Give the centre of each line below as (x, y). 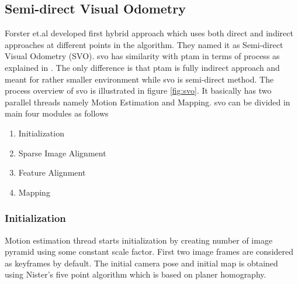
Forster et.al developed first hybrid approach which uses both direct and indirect (149, 33)
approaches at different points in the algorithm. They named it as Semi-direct (144, 44)
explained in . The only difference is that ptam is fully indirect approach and (142, 67)
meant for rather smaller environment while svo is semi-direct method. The (139, 79)
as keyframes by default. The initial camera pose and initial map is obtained (141, 263)
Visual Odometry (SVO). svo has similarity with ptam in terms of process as (142, 56)
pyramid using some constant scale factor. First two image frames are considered (149, 252)
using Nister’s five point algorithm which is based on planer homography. (136, 274)
